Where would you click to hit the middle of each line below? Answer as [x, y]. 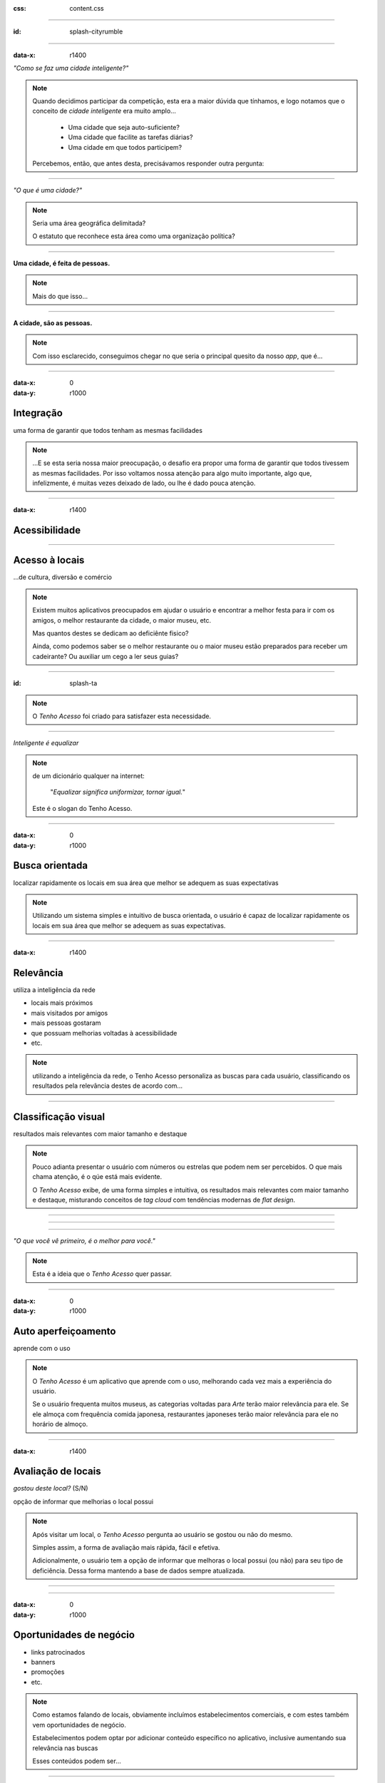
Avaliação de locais [57, 1472]
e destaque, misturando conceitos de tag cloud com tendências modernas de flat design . [164, 1200]
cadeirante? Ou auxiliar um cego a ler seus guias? [106, 656]
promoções [48, 1672]
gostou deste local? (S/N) [51, 1488]
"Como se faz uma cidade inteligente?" [71, 68]
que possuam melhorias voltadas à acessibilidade [104, 1033]
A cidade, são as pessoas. [53, 323]
